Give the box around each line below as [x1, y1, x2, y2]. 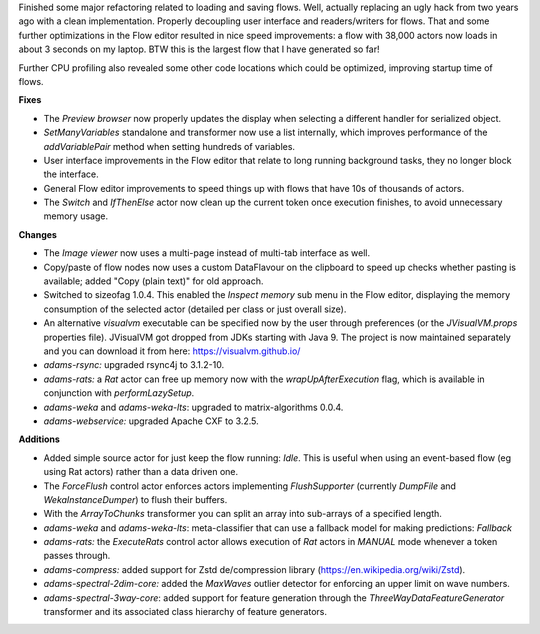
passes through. [43, 550, 111, 562]
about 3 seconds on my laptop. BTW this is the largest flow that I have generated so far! [18, 43, 380, 55]
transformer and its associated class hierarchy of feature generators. [43, 606, 327, 618]
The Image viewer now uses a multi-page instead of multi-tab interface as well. [43, 247, 371, 259]
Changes [18, 228, 57, 240]
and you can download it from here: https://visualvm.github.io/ [43, 345, 301, 357]
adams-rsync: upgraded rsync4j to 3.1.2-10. [43, 359, 225, 371]
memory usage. [43, 210, 109, 222]
